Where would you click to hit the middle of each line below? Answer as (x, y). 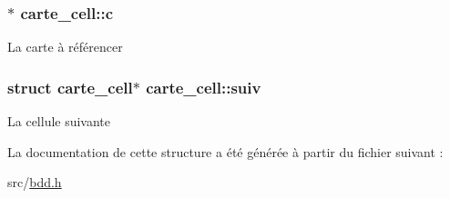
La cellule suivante (59, 121)
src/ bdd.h (35, 182)
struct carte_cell (70, 87)
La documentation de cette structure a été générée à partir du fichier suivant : (225, 151)
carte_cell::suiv (204, 87)
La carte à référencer (65, 47)
